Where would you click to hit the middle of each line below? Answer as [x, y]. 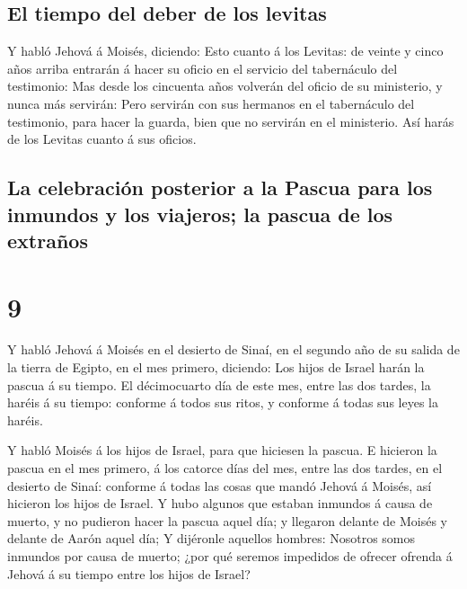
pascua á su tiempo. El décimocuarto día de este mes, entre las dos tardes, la [219, 384]
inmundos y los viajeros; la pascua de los [200, 214]
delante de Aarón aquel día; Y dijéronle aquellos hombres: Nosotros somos [211, 538]
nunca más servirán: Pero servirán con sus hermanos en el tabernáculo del [211, 103]
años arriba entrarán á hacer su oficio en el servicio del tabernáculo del [203, 68]
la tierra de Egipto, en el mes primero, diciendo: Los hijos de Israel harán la [216, 367]
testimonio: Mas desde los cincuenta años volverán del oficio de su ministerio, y [225, 86]
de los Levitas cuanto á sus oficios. [102, 139]
